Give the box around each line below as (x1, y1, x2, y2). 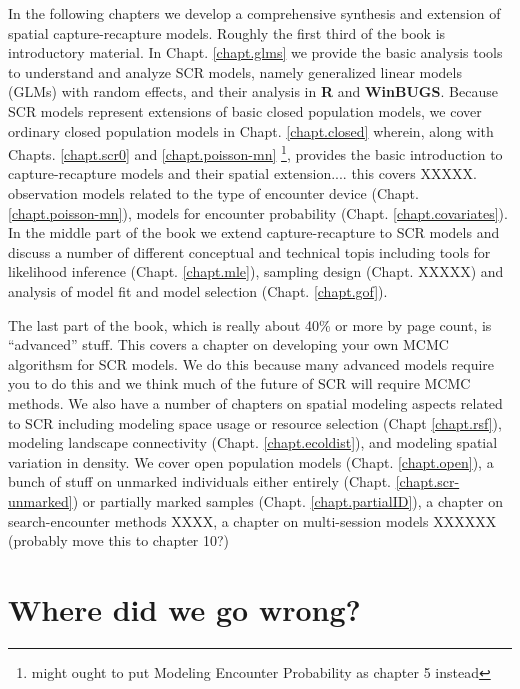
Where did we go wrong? (8, 588, 361, 629)
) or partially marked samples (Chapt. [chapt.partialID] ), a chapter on (72, 490, 503, 511)
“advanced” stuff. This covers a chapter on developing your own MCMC (8, 334, 449, 355)
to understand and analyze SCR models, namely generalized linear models (8, 61, 462, 82)
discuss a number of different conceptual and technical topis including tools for (8, 241, 491, 262)
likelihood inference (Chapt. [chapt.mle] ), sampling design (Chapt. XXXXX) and (8, 261, 504, 282)
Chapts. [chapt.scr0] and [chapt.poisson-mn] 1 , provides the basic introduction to (8, 141, 503, 164)
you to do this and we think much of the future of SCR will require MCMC (8, 373, 471, 394)
